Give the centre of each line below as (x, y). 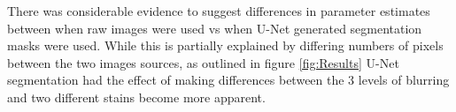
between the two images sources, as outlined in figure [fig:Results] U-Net (203, 62)
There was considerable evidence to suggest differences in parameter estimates (219, 11)
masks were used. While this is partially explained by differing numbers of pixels (225, 45)
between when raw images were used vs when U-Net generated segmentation (215, 28)
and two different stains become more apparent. (136, 97)
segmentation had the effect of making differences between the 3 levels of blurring (228, 80)
